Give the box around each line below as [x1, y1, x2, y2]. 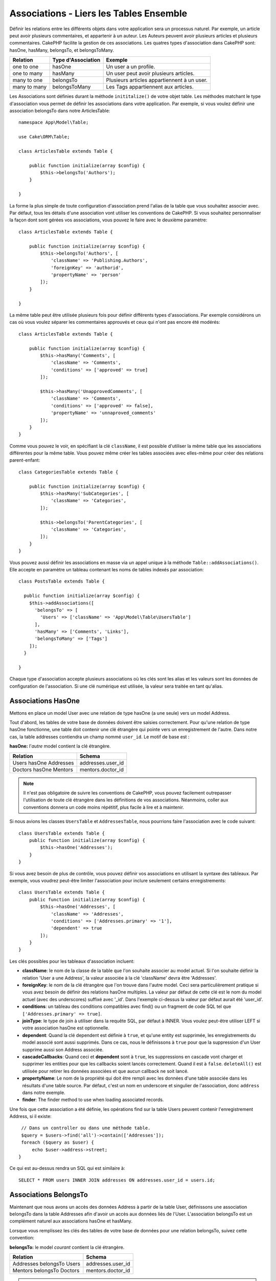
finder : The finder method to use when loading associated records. [22, 1097, 164, 1103]
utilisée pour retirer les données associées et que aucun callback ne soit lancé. [22, 1068, 189, 1074]
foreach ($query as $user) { [21, 1140, 95, 1145]
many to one [12, 77, 43, 84]
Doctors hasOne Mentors [12, 766, 74, 773]
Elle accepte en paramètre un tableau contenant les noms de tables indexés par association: [9, 566, 204, 572]
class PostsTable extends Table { [18, 578, 105, 584]
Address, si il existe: [9, 1113, 52, 1120]
